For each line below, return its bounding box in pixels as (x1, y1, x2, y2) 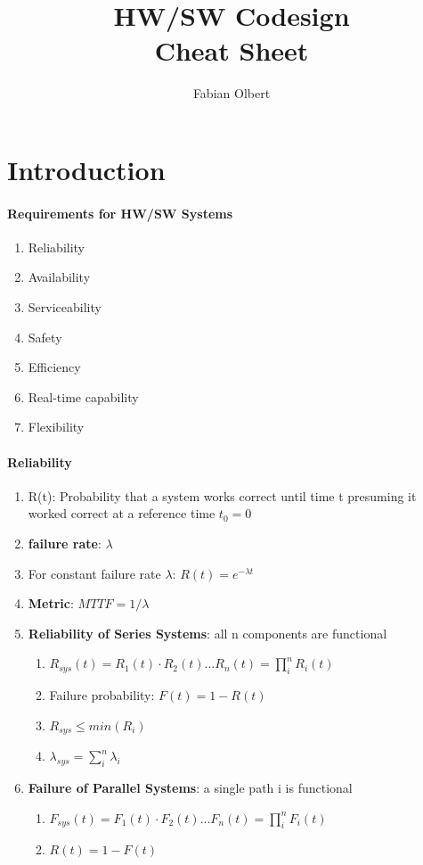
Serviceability (28, 298, 102, 317)
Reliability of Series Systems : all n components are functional (28, 623, 387, 642)
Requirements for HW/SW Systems (7, 203, 233, 222)
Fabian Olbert (192, 84, 271, 103)
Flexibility (28, 417, 85, 436)
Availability (28, 268, 91, 286)
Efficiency (28, 358, 81, 376)
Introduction (7, 151, 166, 187)
